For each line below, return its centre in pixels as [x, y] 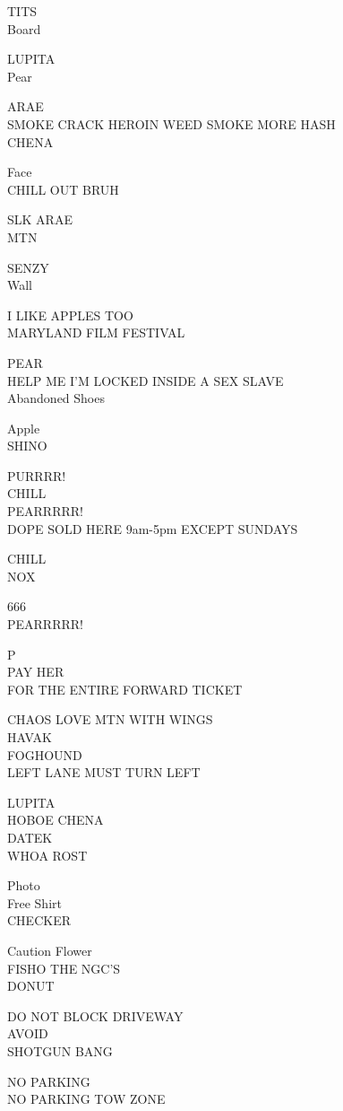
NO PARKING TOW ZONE [86, 1099]
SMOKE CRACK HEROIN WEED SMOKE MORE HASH [171, 123]
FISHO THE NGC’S [64, 968]
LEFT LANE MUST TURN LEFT [104, 772]
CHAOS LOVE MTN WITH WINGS [110, 719]
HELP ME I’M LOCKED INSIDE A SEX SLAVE [146, 380]
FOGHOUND [45, 754]
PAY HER [36, 672]
